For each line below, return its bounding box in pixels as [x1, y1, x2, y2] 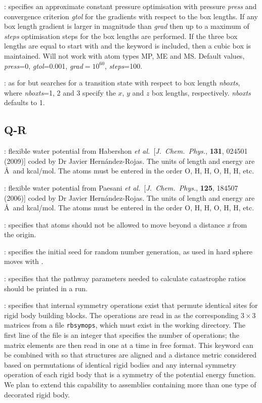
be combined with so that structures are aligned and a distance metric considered [4, 349, 257, 360]
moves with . [4, 256, 43, 266]
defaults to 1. [4, 97, 45, 108]
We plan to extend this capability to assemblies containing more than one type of [4, 379, 256, 390]
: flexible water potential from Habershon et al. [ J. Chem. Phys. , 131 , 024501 [4, 146, 248, 156]
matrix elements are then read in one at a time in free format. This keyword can [4, 339, 253, 350]
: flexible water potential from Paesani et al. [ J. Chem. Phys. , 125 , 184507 [4, 182, 238, 193]
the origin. [4, 229, 36, 240]
